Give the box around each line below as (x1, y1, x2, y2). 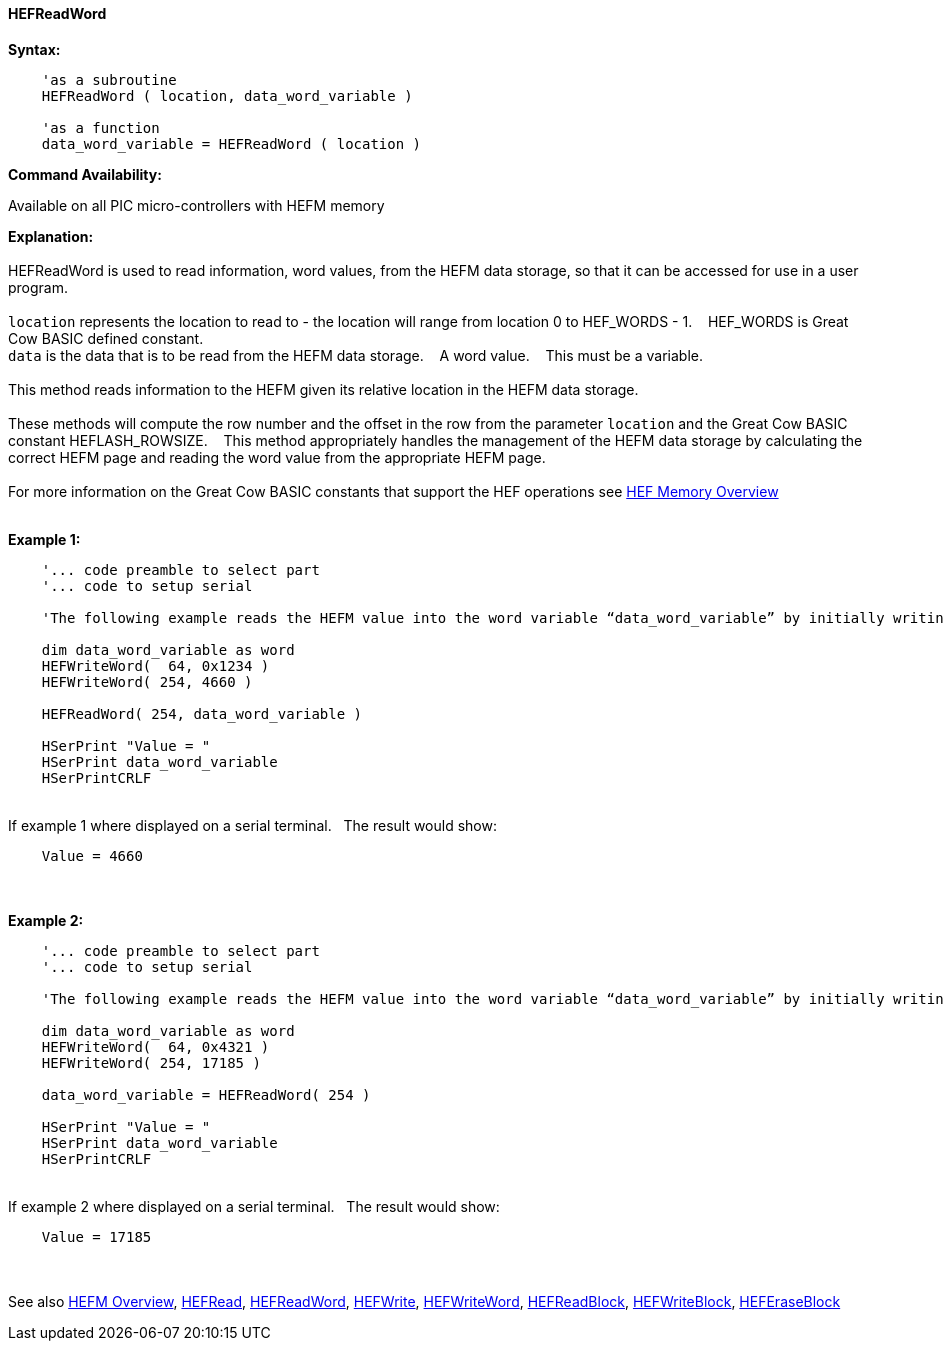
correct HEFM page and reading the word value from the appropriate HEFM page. (8, 448, 546, 466)
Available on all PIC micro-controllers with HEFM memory (8, 196, 385, 214)
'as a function (41, 119, 160, 136)
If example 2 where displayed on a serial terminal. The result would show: (8, 1197, 500, 1215)
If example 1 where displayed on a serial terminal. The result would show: (8, 816, 497, 834)
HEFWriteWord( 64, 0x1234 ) (41, 657, 270, 674)
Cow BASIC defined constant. (8, 329, 204, 347)
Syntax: (8, 40, 61, 58)
